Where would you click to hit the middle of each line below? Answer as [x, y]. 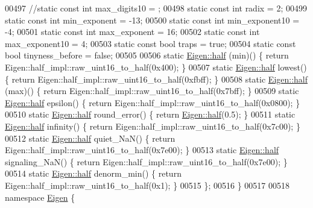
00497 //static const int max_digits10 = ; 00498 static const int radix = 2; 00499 [156, 8]
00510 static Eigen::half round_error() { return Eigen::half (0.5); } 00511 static [150, 114]
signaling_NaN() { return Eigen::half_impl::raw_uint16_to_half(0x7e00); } [146, 161]
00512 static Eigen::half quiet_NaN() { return [90, 138]
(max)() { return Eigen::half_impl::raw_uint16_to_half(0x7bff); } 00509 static [152, 91]
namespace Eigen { [40, 197]
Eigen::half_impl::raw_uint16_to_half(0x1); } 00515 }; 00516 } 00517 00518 [147, 185]
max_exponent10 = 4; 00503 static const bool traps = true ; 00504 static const [150, 43]
